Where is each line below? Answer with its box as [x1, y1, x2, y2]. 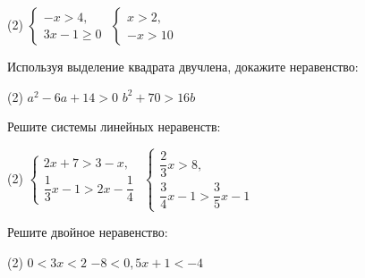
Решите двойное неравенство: [7, 223, 168, 241]
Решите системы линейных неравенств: [7, 117, 221, 136]
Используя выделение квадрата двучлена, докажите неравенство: [7, 57, 359, 75]
